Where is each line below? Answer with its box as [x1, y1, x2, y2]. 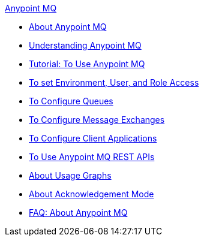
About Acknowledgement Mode [29, 189, 154, 199]
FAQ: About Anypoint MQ [29, 207, 128, 218]
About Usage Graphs [29, 170, 112, 180]
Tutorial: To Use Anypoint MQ [29, 59, 145, 69]
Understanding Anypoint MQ [29, 40, 142, 50]
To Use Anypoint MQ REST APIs [29, 152, 155, 162]
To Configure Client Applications [29, 133, 157, 143]
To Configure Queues [29, 96, 113, 106]
